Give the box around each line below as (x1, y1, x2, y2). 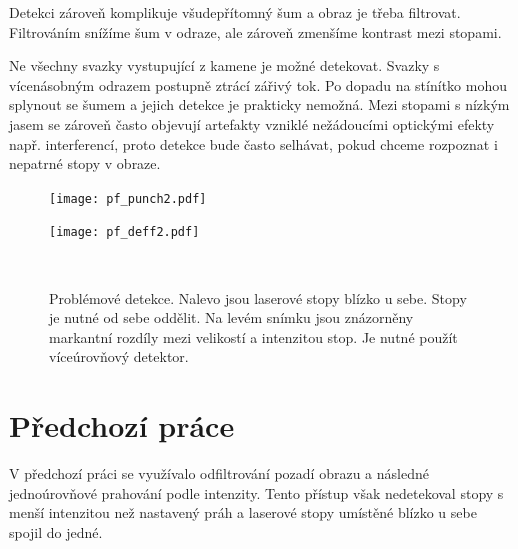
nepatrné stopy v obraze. (9, 153, 161, 174)
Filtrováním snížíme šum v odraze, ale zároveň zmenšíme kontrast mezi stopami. (9, 21, 502, 42)
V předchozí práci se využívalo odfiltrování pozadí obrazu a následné (9, 463, 429, 484)
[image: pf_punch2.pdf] (49, 191, 207, 206)
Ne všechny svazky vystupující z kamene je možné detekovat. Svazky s (9, 55, 440, 76)
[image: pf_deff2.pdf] (49, 225, 200, 240)
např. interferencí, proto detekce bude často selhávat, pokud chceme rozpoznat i (9, 133, 498, 154)
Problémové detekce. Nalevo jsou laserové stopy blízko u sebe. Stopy (49, 287, 467, 308)
